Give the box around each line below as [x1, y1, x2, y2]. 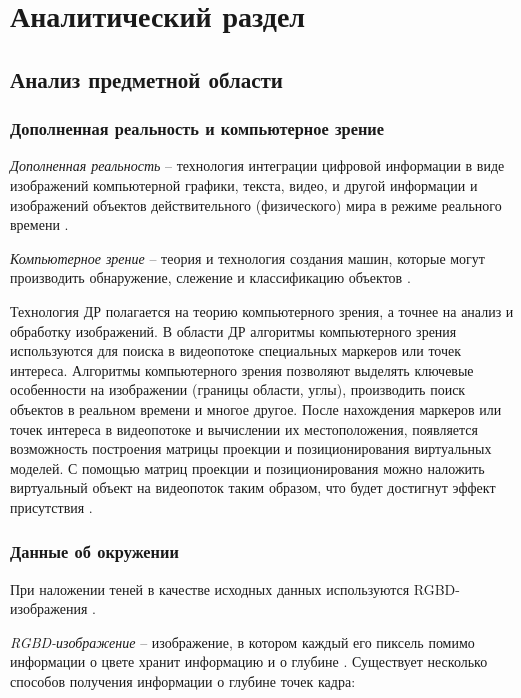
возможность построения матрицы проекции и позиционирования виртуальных [10, 438, 492, 459]
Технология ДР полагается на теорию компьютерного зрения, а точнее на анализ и [10, 300, 514, 321]
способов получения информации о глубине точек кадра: [10, 671, 356, 692]
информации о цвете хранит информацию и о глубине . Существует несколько [10, 651, 488, 672]
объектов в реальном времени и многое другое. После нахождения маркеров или [10, 398, 502, 419]
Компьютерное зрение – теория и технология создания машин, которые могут [10, 247, 485, 268]
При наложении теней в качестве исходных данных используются [10, 578, 410, 599]
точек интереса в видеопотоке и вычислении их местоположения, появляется [10, 418, 478, 439]
